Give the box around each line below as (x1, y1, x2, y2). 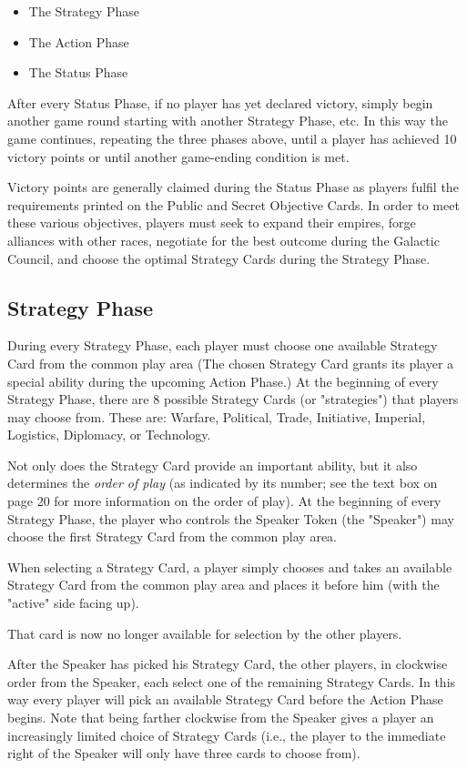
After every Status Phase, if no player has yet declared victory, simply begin (7, 93, 433, 112)
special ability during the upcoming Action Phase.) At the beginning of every (7, 371, 439, 390)
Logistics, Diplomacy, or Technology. (7, 425, 211, 444)
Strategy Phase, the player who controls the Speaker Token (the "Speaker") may (7, 509, 454, 528)
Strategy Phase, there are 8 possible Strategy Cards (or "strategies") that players (7, 390, 459, 409)
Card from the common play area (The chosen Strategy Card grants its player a (7, 353, 454, 372)
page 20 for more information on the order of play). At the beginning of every (7, 491, 442, 511)
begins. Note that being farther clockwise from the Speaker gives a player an (7, 708, 434, 727)
